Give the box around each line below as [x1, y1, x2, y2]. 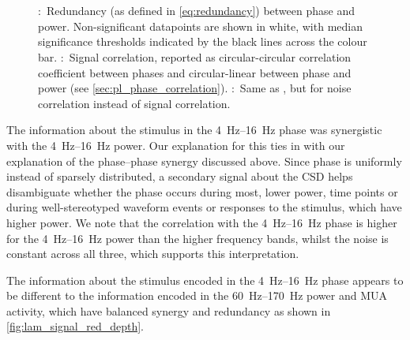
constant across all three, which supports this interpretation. [6, 245, 299, 262]
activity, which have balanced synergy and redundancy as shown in [6, 302, 331, 319]
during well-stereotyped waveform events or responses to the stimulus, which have [6, 199, 402, 215]
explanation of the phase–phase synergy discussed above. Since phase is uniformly [6, 152, 402, 169]
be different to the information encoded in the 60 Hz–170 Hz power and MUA [6, 287, 387, 304]
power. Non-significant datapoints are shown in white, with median [38, 17, 363, 34]
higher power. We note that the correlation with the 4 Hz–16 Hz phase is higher [6, 214, 397, 230]
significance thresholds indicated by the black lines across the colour [38, 33, 367, 50]
